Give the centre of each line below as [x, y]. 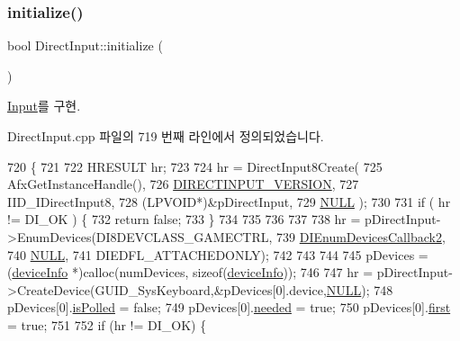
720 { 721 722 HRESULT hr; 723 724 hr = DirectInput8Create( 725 [195, 166]
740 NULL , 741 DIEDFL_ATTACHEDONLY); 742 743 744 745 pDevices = [218, 254]
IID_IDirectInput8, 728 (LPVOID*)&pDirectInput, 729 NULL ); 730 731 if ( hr [229, 201]
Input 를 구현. [44, 106]
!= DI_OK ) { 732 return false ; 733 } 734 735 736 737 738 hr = [184, 219]
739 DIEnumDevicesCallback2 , [361, 236]
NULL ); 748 [360, 289]
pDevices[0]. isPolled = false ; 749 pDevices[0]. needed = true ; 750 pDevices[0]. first [229, 307]
